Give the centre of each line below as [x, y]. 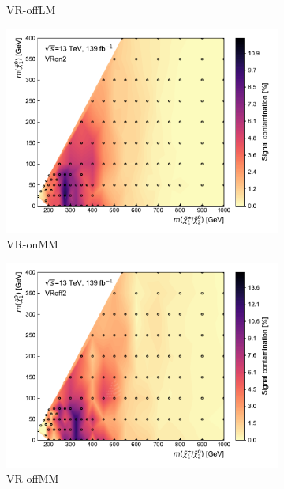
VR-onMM [32, 244]
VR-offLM [31, 9]
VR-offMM [33, 478]
